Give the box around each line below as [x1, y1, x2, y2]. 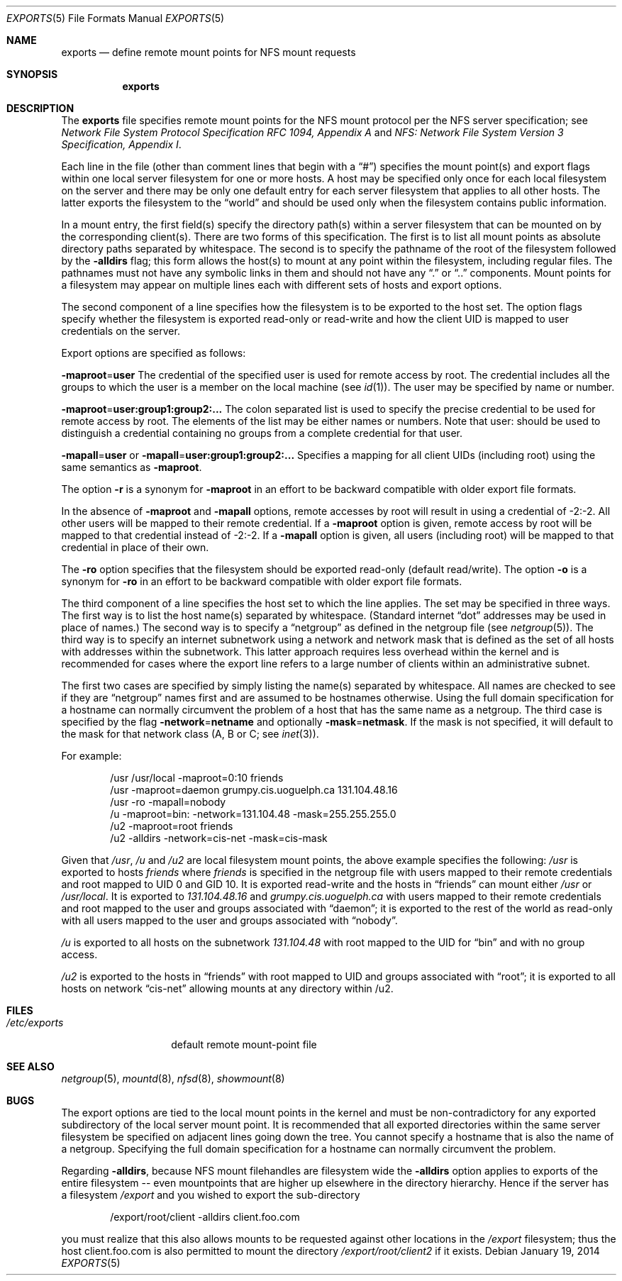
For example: [61, 750, 122, 762]
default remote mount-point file [171, 1038, 317, 1050]
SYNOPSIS [6, 68, 58, 80]
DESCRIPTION [6, 102, 74, 114]
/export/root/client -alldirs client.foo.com [110, 1211, 300, 1223]
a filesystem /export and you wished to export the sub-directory [61, 1189, 360, 1201]
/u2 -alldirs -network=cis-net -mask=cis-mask [110, 832, 328, 844]
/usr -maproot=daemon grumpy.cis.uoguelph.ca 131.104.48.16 [110, 784, 398, 796]
